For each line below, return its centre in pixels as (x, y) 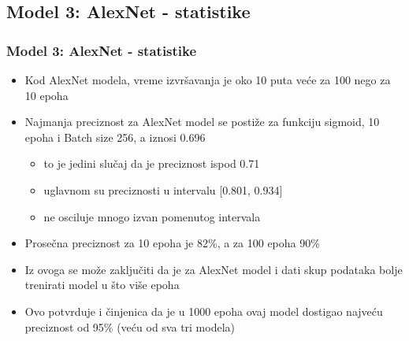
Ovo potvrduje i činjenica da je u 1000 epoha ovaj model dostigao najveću (204, 311)
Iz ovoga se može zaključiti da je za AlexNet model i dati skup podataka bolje (214, 269)
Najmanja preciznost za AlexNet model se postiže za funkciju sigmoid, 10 (202, 122)
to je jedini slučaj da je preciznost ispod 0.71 (152, 163)
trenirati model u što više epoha (102, 285)
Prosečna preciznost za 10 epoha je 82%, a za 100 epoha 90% (172, 243)
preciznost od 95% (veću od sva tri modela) (130, 326)
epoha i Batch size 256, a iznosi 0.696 (115, 137)
